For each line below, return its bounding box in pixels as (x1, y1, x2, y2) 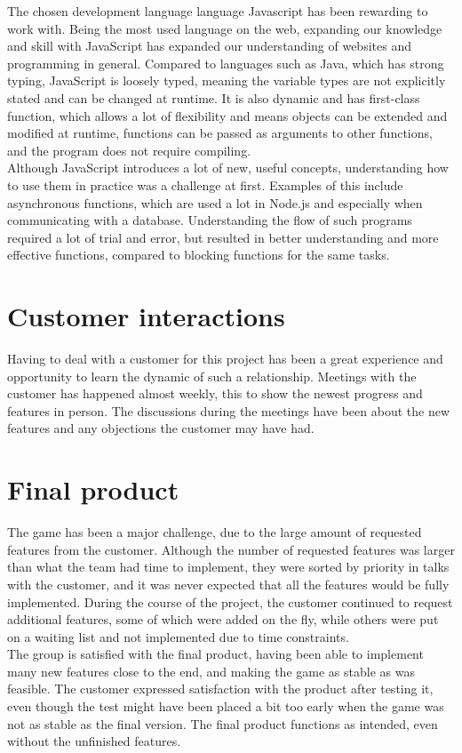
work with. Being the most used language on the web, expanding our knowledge (7, 19, 442, 37)
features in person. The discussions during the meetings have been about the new (7, 401, 450, 420)
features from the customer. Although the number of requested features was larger (7, 540, 455, 558)
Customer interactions (7, 298, 285, 334)
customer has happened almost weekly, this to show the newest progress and (7, 384, 423, 403)
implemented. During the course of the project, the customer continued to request (7, 592, 453, 611)
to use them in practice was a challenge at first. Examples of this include (7, 175, 403, 194)
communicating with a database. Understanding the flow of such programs (7, 211, 412, 229)
